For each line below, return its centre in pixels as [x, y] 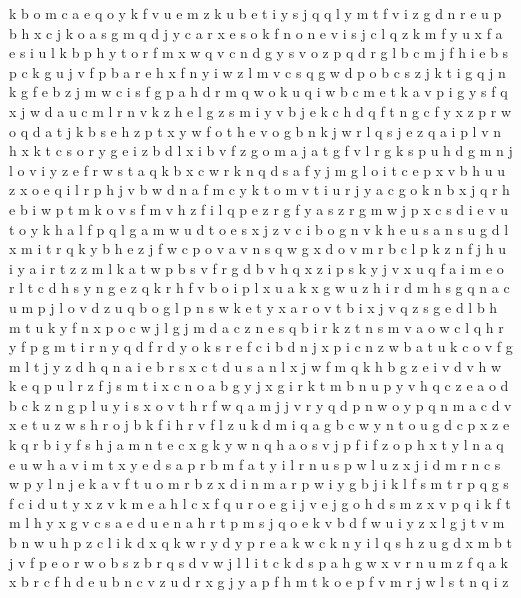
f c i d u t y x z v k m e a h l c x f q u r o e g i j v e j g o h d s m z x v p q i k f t [260, 502]
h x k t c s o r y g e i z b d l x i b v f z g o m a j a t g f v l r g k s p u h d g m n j [261, 150]
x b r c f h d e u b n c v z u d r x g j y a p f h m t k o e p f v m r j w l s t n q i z [259, 581]
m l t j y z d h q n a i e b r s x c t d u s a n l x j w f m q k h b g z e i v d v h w [255, 365]
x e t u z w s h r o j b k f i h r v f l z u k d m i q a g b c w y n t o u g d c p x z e [259, 424]
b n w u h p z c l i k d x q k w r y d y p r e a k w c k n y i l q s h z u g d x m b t [260, 542]
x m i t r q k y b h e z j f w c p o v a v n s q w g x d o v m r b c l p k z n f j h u [258, 248]
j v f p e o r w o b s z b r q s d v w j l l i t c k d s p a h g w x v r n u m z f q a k [258, 561]
